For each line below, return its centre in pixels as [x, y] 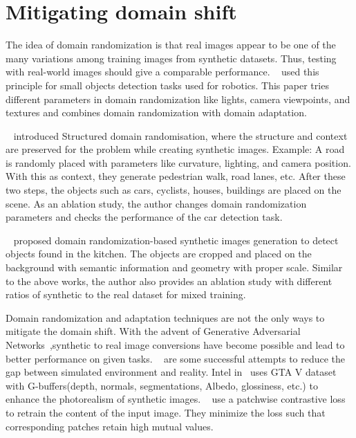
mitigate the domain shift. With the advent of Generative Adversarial [153, 331]
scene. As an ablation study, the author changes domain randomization [156, 203]
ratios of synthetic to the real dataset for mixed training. [126, 294]
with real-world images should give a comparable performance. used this [162, 72]
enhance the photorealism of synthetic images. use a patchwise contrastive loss [176, 399]
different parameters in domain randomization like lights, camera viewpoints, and [178, 99]
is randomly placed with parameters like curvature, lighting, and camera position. [178, 162]
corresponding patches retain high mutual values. [110, 426]
